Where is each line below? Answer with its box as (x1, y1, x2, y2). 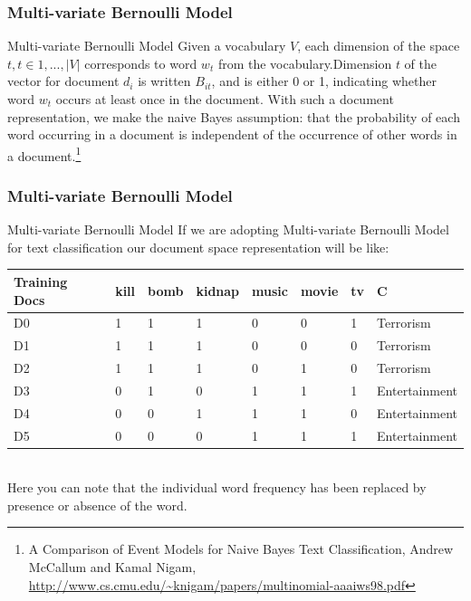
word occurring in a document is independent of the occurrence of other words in (7, 125, 457, 144)
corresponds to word (84, 53, 197, 72)
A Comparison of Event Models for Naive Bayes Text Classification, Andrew (28, 539, 454, 558)
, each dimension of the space (297, 36, 460, 55)
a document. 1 (7, 143, 82, 165)
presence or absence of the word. (7, 495, 187, 514)
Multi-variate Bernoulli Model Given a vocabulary (7, 36, 286, 55)
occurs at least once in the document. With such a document (55, 90, 394, 108)
